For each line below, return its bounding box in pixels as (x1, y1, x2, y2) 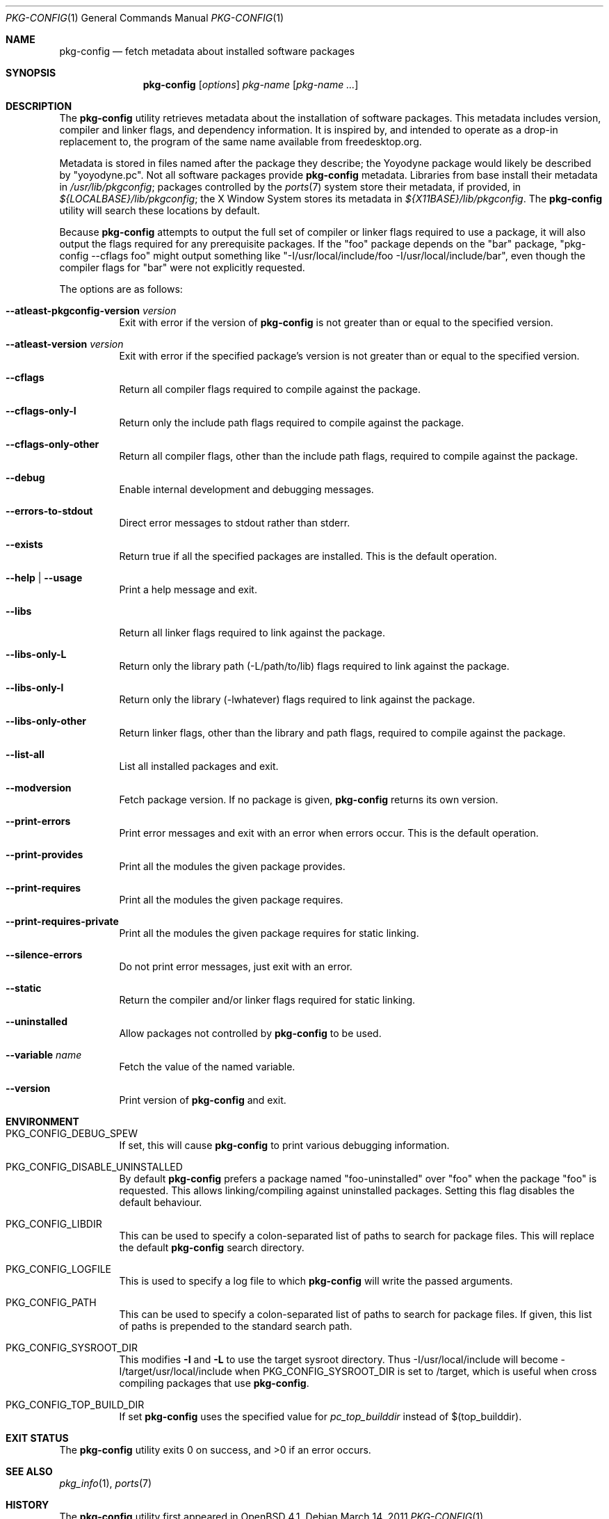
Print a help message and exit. (119, 584, 257, 595)
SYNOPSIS (6, 67, 56, 79)
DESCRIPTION (6, 100, 72, 112)
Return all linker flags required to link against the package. (119, 627, 385, 638)
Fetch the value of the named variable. (119, 1061, 295, 1072)
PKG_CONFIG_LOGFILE (6, 1263, 111, 1275)
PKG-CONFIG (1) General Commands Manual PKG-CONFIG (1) (6, 12, 284, 24)
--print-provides (6, 849, 83, 860)
